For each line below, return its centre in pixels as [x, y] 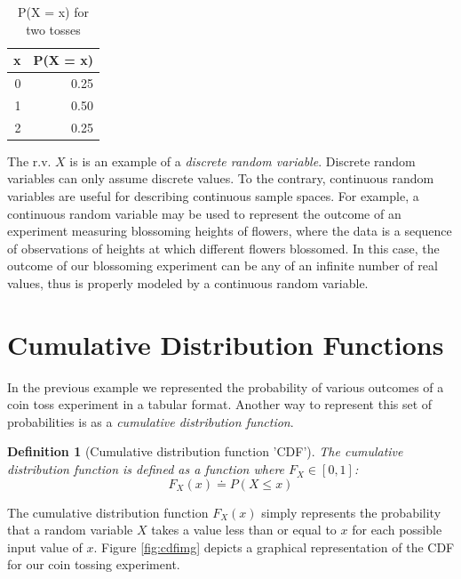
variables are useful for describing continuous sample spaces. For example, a [213, 196]
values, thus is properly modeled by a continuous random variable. [188, 282]
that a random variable [70, 530]
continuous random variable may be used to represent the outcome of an [204, 213]
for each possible [397, 530]
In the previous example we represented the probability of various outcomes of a [226, 386]
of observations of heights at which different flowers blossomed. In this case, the [223, 248]
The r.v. [29, 161]
